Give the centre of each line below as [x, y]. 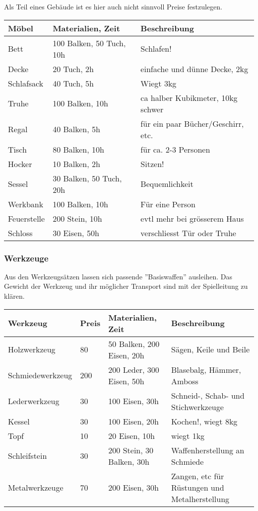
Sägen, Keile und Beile [211, 349]
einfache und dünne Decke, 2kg [194, 69]
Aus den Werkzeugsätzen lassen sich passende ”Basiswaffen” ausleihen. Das [118, 276]
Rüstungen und [198, 487]
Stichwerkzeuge [197, 407]
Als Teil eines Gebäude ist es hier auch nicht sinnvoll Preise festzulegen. [113, 6]
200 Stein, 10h [77, 218]
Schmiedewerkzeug [40, 375]
